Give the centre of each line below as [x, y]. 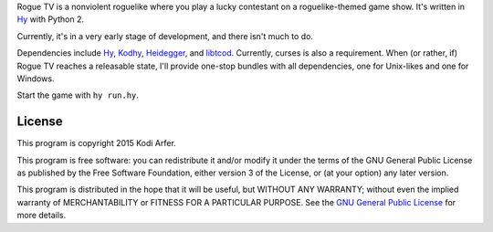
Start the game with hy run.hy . [78, 95]
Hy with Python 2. [50, 19]
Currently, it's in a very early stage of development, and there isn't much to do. [165, 36]
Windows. [36, 79]
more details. [42, 216]
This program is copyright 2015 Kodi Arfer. [97, 143]
